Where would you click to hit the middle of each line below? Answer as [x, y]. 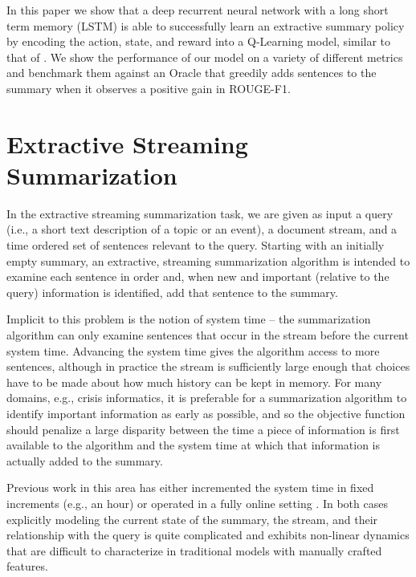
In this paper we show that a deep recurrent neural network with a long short [198, 10]
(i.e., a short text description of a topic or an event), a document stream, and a [202, 229]
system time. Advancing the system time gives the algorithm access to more [193, 350]
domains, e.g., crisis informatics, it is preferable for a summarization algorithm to [207, 398]
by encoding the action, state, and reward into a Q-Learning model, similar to [199, 41]
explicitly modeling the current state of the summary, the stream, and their [192, 519]
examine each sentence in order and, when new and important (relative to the [198, 276]
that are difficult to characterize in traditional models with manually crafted [194, 550]
